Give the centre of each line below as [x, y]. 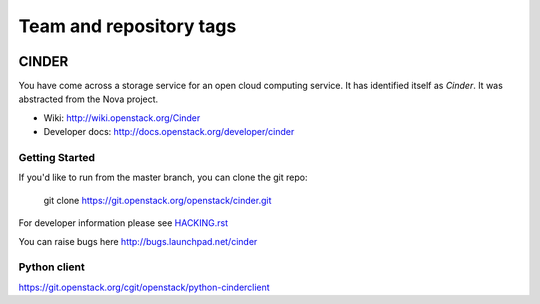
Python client [51, 267]
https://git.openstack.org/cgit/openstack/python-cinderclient [144, 287]
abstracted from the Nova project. [88, 99]
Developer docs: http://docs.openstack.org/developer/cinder [169, 132]
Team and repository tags [127, 26]
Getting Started [56, 157]
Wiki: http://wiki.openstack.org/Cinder [122, 117]
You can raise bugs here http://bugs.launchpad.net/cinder [138, 241]
